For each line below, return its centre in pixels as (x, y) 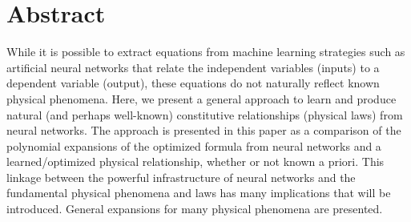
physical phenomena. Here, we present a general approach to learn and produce (201, 98)
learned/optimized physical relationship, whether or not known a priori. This (195, 161)
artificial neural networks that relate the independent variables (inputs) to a (193, 67)
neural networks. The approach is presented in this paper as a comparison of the (204, 130)
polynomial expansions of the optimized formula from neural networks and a (194, 145)
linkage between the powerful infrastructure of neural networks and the (181, 177)
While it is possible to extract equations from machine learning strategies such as (206, 52)
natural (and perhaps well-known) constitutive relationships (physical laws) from (205, 114)
